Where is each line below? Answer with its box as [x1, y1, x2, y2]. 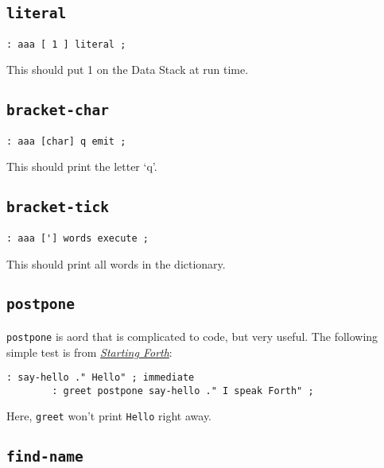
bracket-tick [6, 199, 109, 216]
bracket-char [6, 102, 109, 119]
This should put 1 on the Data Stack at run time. [6, 61, 249, 78]
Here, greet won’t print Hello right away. [6, 408, 212, 424]
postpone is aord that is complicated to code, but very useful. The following [6, 327, 378, 344]
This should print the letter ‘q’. [6, 158, 157, 175]
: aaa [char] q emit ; [6, 135, 126, 147]
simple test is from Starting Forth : [6, 343, 173, 360]
